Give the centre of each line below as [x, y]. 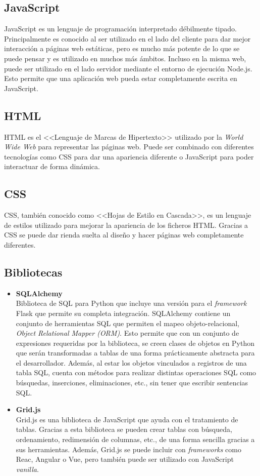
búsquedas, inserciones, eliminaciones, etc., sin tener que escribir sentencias [132, 383]
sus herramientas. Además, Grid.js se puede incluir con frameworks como [128, 449]
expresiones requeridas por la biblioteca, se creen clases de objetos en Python [135, 343]
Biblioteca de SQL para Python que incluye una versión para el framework [131, 303]
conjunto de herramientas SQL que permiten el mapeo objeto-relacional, [128, 323]
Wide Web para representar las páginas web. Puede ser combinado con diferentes [129, 147]
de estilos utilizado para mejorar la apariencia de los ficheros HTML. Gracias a [126, 225]
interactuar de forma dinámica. [52, 166]
